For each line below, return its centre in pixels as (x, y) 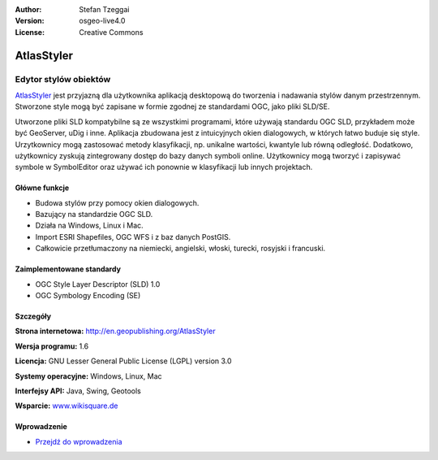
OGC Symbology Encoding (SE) (88, 296)
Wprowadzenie (41, 427)
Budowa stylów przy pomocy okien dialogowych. (117, 202)
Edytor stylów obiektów (63, 79)
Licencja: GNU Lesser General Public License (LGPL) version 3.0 (123, 361)
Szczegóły (33, 316)
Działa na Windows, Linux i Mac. (89, 226)
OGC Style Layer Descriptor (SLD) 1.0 (98, 284)
